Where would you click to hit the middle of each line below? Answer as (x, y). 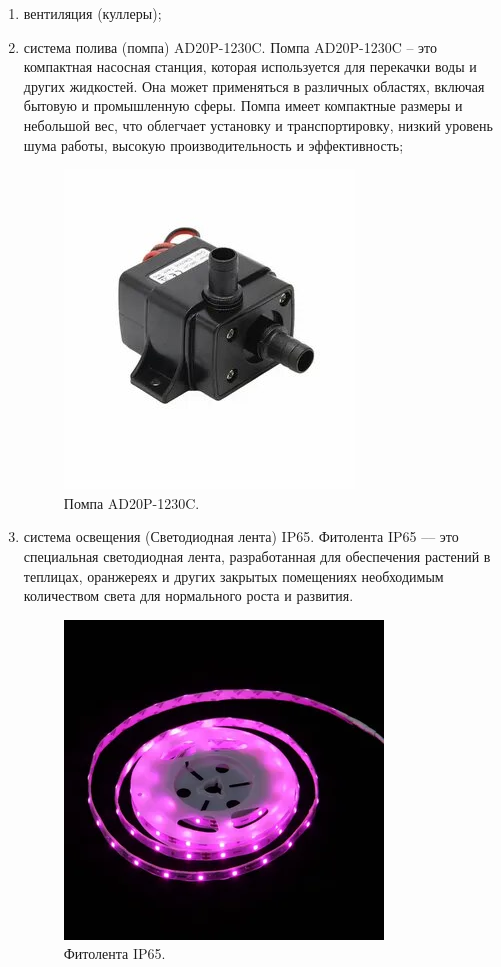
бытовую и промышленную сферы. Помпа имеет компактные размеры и (243, 105)
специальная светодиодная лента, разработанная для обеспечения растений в (257, 555)
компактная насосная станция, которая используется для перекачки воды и (250, 66)
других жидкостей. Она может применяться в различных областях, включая (254, 85)
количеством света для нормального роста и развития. (188, 595)
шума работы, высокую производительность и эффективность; (213, 144)
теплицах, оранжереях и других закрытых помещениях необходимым (233, 575)
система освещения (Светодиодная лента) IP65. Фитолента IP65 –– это (241, 536)
